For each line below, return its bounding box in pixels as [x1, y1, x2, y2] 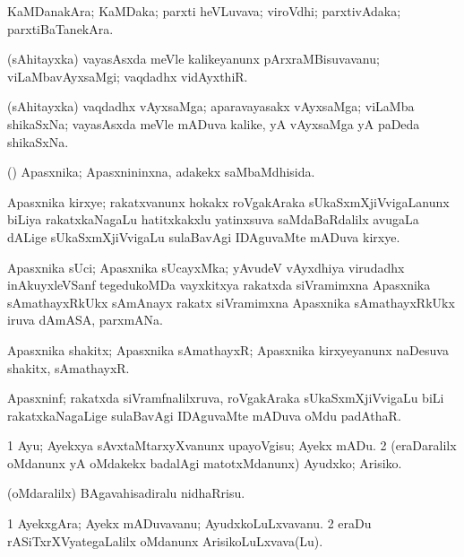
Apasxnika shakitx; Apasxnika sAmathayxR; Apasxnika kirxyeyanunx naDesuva [7, 340, 449, 359]
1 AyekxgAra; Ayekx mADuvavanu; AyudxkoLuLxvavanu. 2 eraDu [7, 514, 372, 533]
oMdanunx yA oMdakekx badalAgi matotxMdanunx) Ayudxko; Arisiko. [7, 453, 402, 472]
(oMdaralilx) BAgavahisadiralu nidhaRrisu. [7, 483, 245, 502]
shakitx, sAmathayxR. [7, 358, 130, 377]
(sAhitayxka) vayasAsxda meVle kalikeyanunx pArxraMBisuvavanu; [7, 49, 380, 68]
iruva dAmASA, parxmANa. [7, 310, 163, 329]
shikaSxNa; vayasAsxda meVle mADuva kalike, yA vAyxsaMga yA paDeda [7, 114, 420, 133]
